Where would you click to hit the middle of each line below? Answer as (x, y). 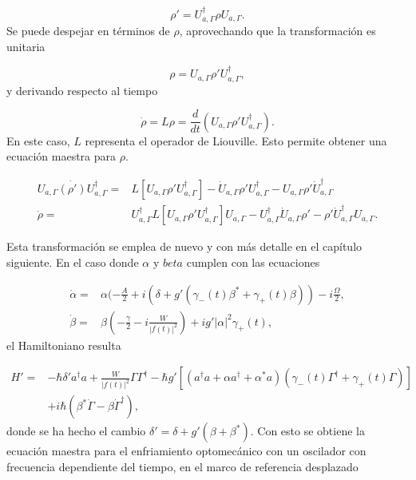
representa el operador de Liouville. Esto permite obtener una (236, 140)
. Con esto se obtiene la (307, 431)
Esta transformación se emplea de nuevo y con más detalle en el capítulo (184, 246)
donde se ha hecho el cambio (76, 431)
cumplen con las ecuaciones (253, 262)
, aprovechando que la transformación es (277, 31)
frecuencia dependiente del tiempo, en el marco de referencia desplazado (182, 466)
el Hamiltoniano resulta (64, 345)
